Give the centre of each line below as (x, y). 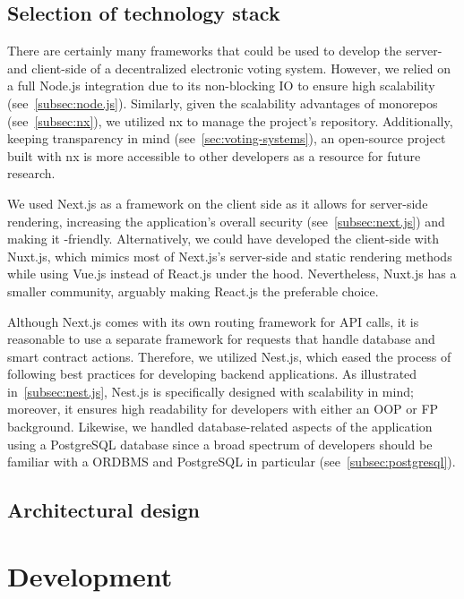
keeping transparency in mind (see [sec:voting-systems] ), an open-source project (227, 138)
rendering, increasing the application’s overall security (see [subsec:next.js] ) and (226, 221)
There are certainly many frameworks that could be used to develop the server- (225, 51)
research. (31, 173)
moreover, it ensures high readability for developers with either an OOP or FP (223, 409)
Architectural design (104, 510)
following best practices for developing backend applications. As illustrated (212, 374)
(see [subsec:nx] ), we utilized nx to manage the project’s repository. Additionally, (230, 120)
